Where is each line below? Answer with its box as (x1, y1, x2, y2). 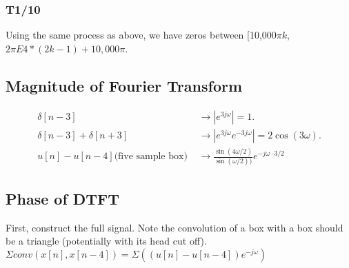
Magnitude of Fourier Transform (6, 74, 243, 96)
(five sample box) (114, 152, 188, 161)
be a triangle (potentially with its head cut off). (6, 234, 207, 248)
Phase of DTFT (6, 187, 120, 209)
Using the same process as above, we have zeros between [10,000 (6, 28, 277, 42)
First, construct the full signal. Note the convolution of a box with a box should (6, 220, 343, 234)
